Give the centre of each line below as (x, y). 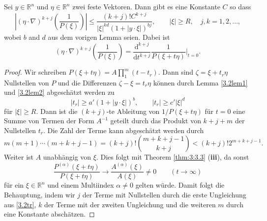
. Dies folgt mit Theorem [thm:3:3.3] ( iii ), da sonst (173, 157)
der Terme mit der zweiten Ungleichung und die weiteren (130, 204)
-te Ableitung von (133, 111)
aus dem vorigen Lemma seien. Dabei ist (109, 37)
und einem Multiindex (81, 185)
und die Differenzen (87, 82)
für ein (14, 185)
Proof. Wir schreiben (35, 72)
